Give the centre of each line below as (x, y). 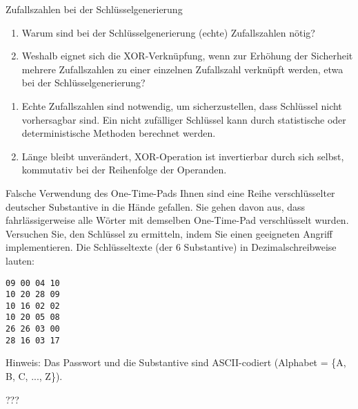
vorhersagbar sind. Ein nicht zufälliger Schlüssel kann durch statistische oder (184, 119)
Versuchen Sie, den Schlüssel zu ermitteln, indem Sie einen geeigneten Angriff (169, 233)
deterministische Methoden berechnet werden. (119, 133)
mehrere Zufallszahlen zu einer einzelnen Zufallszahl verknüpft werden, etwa (182, 69)
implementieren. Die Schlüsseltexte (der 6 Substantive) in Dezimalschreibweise (171, 247)
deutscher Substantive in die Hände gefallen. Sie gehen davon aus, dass (156, 206)
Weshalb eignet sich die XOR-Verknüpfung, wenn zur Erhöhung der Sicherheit (187, 56)
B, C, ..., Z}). (34, 376)
